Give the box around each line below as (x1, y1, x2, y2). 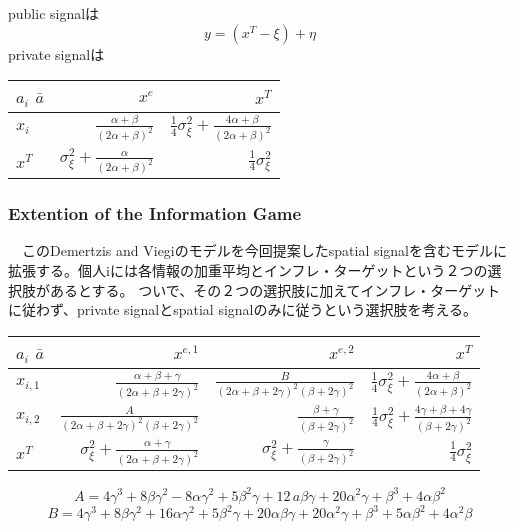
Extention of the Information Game (8, 201, 302, 226)
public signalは (8, 3, 100, 23)
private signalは (8, 43, 105, 64)
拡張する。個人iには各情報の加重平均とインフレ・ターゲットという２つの (8, 260, 488, 281)
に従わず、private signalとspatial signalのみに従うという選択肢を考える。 (8, 299, 478, 320)
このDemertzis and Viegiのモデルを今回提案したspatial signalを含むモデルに (21, 240, 508, 261)
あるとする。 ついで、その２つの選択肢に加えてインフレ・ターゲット (49, 279, 501, 300)
